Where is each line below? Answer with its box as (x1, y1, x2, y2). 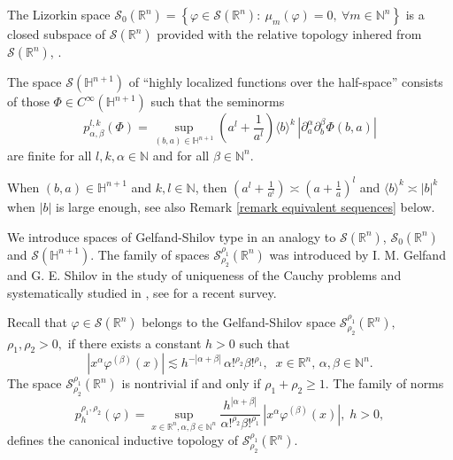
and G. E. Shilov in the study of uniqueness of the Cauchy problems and (7, 265, 402, 284)
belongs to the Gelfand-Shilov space (142, 313, 336, 331)
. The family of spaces (90, 245, 210, 263)
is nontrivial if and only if (121, 374, 261, 393)
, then (195, 177, 227, 196)
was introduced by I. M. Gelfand (269, 245, 446, 263)
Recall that (7, 313, 67, 331)
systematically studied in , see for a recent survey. (7, 283, 277, 301)
